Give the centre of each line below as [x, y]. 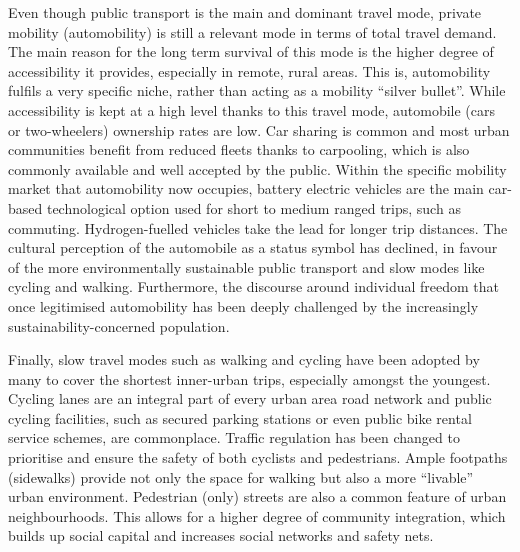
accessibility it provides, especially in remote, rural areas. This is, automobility [249, 70]
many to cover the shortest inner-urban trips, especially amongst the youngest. [249, 378]
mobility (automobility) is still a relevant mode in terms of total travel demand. [252, 31]
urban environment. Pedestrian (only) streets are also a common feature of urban [257, 496]
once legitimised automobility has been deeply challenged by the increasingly [243, 305]
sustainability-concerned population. [119, 325]
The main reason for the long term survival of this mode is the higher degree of [251, 51]
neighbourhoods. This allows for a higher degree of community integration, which [257, 515]
